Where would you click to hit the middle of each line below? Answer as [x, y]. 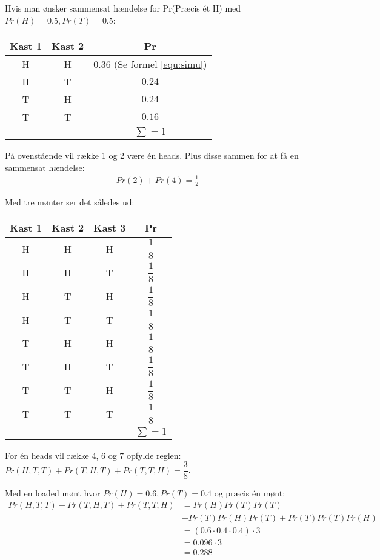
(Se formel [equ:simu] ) [160, 64]
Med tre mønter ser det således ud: [70, 202]
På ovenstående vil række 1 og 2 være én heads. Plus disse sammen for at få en [152, 155]
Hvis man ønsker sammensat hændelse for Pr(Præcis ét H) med [123, 8]
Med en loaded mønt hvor [53, 493]
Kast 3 [110, 228]
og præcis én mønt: [250, 493]
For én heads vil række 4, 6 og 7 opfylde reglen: [93, 455]
